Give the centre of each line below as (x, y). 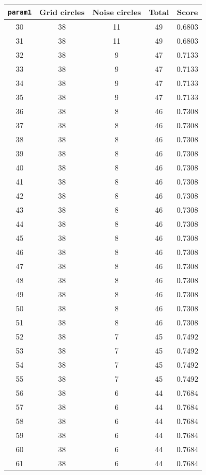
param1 (20, 12)
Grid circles (62, 12)
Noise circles (117, 12)
